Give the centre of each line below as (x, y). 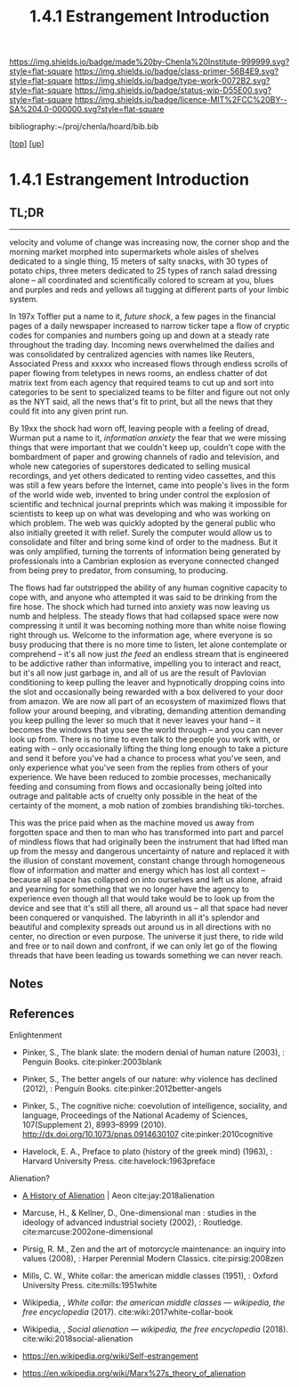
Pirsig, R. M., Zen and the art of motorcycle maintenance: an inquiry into (154, 1249)
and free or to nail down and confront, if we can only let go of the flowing (143, 946)
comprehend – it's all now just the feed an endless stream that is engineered (149, 654)
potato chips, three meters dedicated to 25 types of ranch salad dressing (143, 271)
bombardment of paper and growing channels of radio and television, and (145, 457)
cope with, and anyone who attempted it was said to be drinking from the (143, 597)
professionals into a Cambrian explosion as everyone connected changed (144, 561)
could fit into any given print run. (69, 411)
